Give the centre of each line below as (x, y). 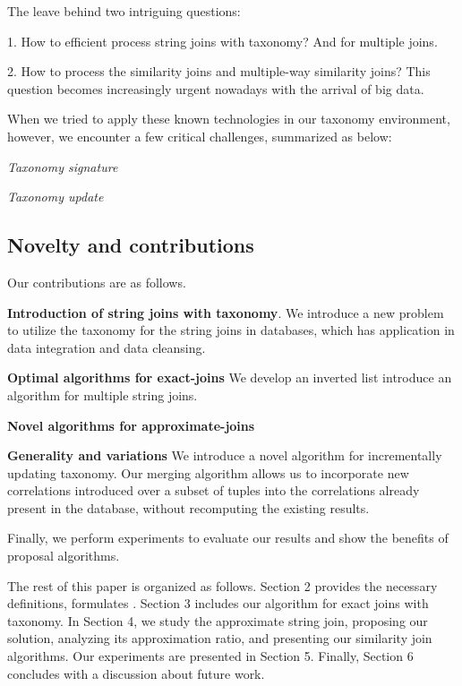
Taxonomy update (56, 197)
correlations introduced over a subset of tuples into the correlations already (214, 490)
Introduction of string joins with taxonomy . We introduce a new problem (226, 312)
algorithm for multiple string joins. (103, 394)
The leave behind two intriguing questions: (124, 11)
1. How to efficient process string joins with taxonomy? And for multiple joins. (222, 41)
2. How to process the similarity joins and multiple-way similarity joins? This (219, 71)
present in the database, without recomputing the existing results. (188, 507)
